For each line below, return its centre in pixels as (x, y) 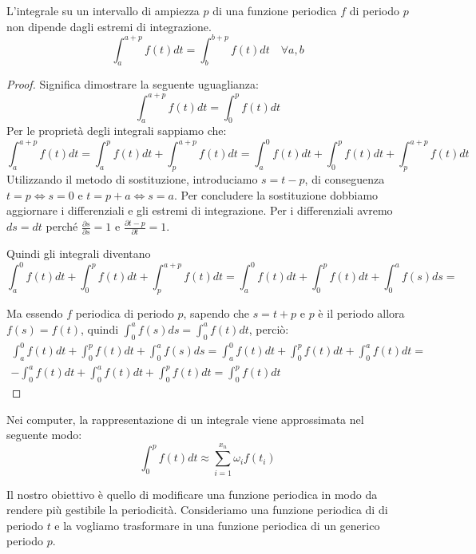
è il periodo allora (361, 313)
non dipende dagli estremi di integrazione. (109, 26)
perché (62, 226)
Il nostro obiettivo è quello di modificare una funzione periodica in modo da (192, 494)
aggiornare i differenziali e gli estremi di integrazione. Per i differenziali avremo (200, 210)
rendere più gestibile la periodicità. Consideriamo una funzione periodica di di (197, 510)
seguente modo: (44, 435)
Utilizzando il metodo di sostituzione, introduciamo (132, 179)
